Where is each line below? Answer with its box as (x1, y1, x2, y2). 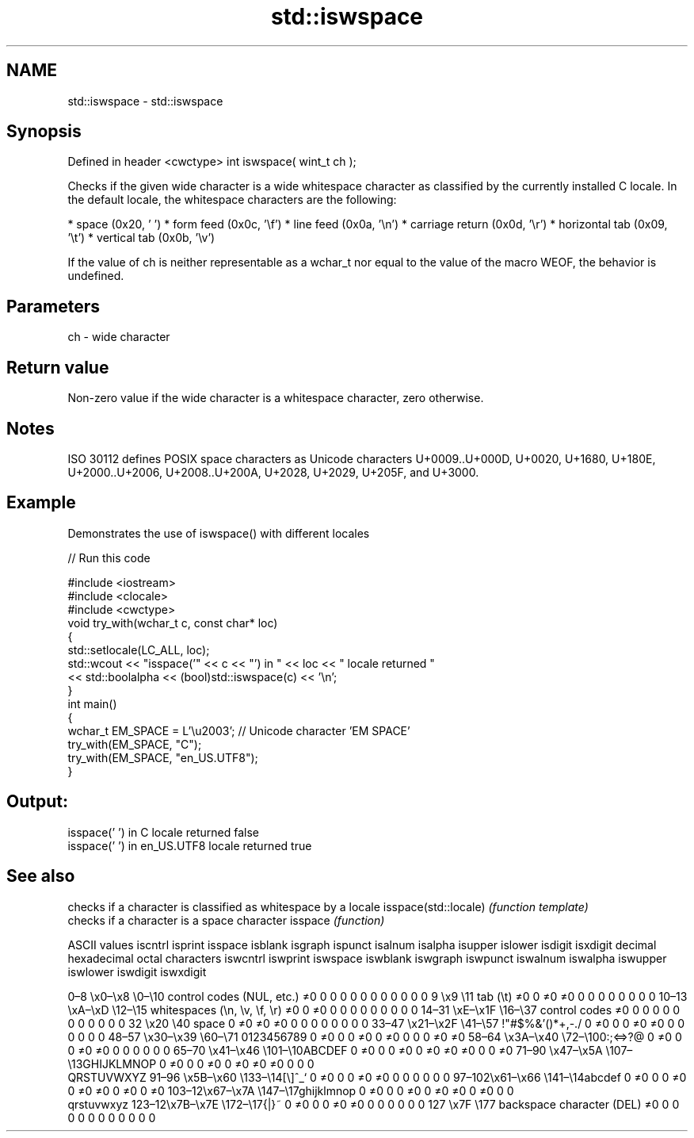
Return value (6, 357, 109, 377)
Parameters (6, 296, 100, 316)
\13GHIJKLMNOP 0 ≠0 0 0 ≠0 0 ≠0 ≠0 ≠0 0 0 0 (67, 1056, 315, 1071)
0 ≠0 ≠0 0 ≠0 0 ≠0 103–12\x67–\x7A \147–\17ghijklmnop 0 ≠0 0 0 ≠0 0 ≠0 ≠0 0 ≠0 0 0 (67, 1083, 514, 1098)
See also (6, 866, 75, 887)
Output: (6, 791, 68, 812)
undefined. (67, 269, 124, 283)
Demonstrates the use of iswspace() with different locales (67, 526, 370, 540)
